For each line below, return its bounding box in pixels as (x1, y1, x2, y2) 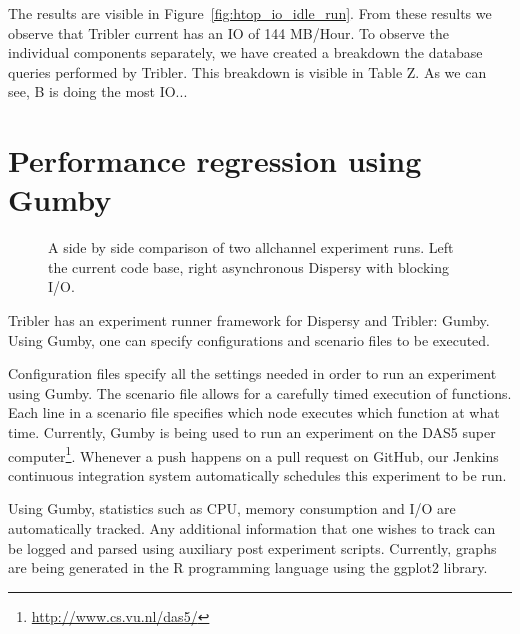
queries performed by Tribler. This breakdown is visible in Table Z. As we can (8, 61, 487, 82)
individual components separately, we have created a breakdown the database (8, 42, 483, 63)
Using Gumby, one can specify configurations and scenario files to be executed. (8, 329, 491, 350)
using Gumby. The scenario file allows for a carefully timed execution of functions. (8, 382, 512, 403)
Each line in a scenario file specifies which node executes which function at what (8, 402, 500, 423)
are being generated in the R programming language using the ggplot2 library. (8, 557, 488, 578)
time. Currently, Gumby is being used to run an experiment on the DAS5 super (8, 422, 496, 443)
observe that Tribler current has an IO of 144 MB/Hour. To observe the (8, 22, 449, 43)
